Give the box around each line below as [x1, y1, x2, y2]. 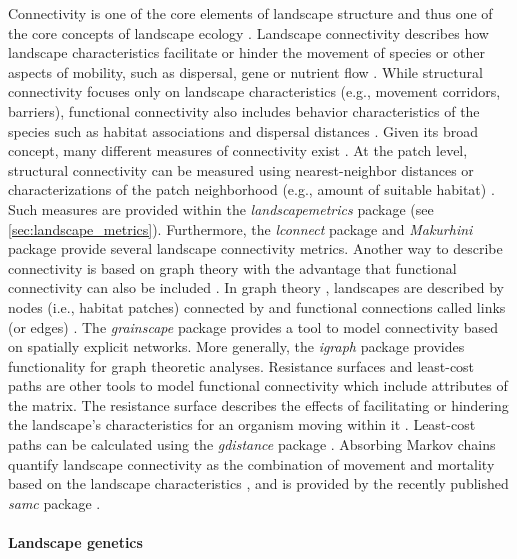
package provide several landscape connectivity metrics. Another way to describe [8, 238, 503, 259]
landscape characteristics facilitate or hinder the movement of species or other [8, 42, 485, 63]
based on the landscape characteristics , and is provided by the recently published [8, 473, 509, 494]
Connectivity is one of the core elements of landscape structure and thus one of [8, 3, 493, 23]
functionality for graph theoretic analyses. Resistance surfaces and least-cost [8, 355, 475, 376]
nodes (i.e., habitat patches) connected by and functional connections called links [8, 296, 506, 317]
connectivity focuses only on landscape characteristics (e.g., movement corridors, [8, 81, 501, 102]
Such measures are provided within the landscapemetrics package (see [8, 198, 434, 219]
